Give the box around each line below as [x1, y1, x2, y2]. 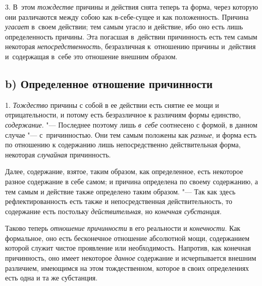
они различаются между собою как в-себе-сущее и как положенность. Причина [5, 11, 249, 22]
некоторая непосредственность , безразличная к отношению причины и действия [5, 41, 256, 52]
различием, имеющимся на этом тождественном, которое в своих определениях [5, 262, 249, 273]
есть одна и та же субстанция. [5, 272, 98, 283]
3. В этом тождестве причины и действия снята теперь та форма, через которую [5, 2, 258, 12]
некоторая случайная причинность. [5, 149, 111, 159]
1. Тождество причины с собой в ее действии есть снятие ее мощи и [5, 99, 219, 110]
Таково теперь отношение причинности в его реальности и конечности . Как [5, 223, 241, 233]
